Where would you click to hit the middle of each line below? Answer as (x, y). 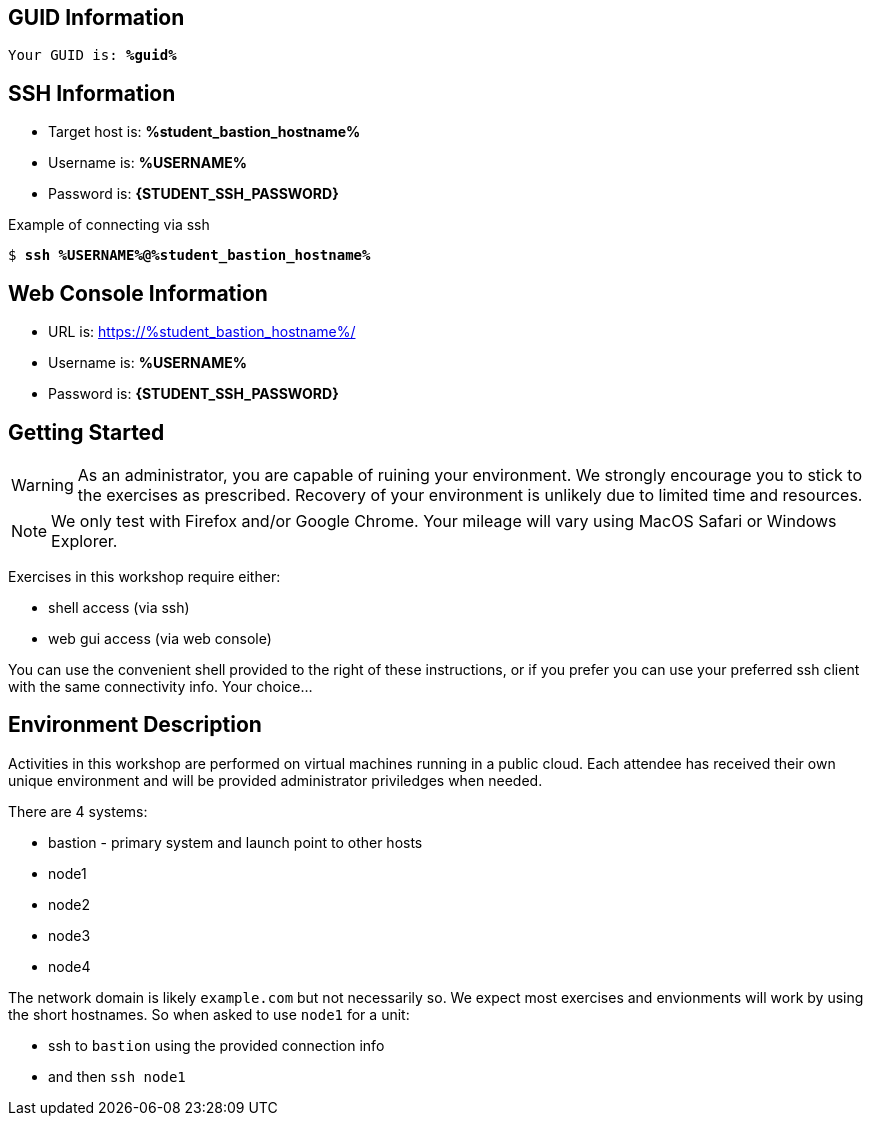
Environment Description (135, 725)
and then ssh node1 (117, 1076)
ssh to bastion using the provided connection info (216, 1045)
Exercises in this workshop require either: (144, 576)
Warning (42, 484)
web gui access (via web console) (160, 638)
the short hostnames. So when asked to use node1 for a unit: (209, 1014)
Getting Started (86, 432)
